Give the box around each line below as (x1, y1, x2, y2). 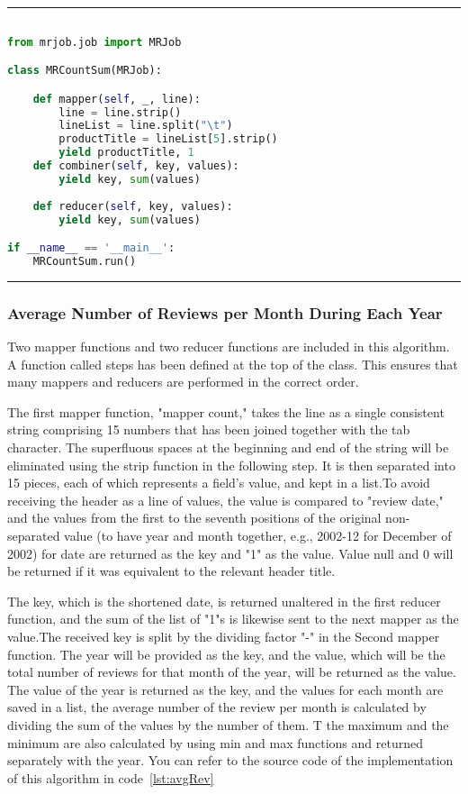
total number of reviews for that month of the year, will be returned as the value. (7, 662, 456, 681)
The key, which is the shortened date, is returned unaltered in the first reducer (7, 591, 441, 610)
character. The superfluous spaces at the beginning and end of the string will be (7, 438, 449, 457)
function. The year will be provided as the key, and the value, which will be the (7, 644, 445, 663)
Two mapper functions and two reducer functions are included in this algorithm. (7, 337, 450, 356)
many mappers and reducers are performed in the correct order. (7, 372, 359, 391)
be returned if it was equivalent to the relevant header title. (7, 561, 336, 580)
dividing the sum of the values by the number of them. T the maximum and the (7, 715, 449, 734)
